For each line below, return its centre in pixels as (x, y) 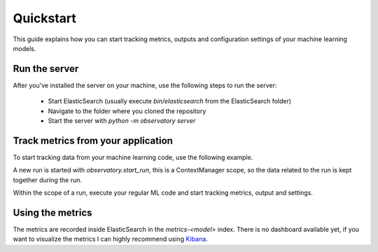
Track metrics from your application (93, 141)
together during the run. (48, 180)
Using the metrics (52, 213)
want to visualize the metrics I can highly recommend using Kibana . (110, 239)
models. (24, 48)
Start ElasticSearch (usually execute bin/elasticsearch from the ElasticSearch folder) (170, 101)
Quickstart (45, 18)
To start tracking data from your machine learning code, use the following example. (133, 157)
